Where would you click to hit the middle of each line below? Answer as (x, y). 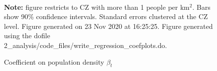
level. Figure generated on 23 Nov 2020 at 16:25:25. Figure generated (108, 26)
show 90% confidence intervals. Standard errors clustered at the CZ (106, 16)
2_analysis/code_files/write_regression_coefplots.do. (86, 45)
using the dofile (27, 35)
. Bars (201, 7)
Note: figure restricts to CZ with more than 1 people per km (97, 7)
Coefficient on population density (54, 61)
